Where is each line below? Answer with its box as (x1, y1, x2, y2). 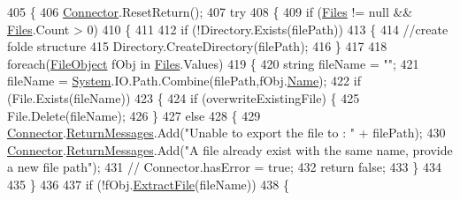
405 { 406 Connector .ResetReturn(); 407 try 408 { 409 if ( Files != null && (7, 3, 413, 20)
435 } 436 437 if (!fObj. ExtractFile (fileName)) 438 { (7, 174, 289, 193)
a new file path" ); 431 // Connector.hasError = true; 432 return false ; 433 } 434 (7, 158, 441, 176)
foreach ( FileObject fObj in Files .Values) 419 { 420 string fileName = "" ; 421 (7, 54, 419, 72)
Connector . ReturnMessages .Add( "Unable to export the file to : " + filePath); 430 (7, 123, 446, 142)
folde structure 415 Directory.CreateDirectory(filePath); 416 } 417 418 (7, 37, 387, 56)
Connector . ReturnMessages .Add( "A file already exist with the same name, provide (7, 140, 453, 159)
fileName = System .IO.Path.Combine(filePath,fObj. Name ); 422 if (7, 71, 361, 90)
